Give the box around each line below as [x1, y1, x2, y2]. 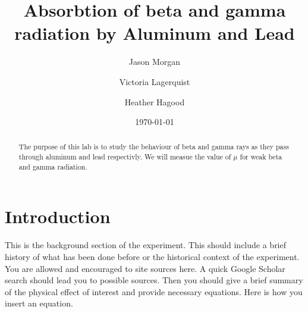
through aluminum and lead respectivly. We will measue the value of [18, 152, 231, 162]
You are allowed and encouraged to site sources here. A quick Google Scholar [5, 262, 285, 274]
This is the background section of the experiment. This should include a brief [5, 239, 287, 251]
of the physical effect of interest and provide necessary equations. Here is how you [5, 285, 303, 298]
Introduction [5, 204, 111, 229]
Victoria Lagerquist [119, 75, 190, 87]
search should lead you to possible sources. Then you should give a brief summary [5, 274, 303, 286]
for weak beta [240, 152, 282, 162]
